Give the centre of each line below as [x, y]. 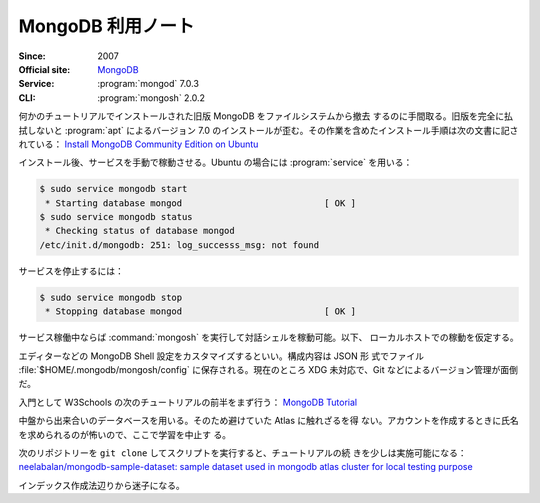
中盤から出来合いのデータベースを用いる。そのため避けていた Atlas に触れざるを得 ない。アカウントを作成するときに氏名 [268, 421]
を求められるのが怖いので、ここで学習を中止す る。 [125, 434]
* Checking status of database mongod [140, 231]
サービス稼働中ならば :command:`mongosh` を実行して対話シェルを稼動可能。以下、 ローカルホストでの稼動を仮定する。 [268, 337]
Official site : [44, 69]
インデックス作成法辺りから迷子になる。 [101, 485]
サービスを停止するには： [71, 271]
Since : [32, 56]
